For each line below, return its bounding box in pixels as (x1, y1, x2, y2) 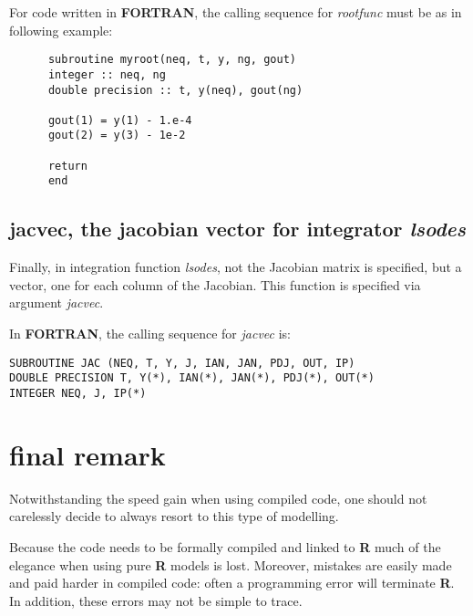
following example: (9, 20, 113, 39)
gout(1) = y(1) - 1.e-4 (47, 113, 192, 127)
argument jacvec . (9, 293, 104, 312)
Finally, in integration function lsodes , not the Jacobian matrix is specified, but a (9, 257, 462, 277)
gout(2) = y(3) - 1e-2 (47, 129, 186, 142)
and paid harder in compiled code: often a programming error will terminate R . (9, 573, 455, 592)
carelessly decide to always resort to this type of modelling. (9, 506, 339, 526)
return (47, 159, 87, 172)
